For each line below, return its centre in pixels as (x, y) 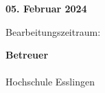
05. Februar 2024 (46, 8)
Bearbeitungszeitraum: (53, 31)
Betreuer (27, 55)
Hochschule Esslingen (50, 82)
